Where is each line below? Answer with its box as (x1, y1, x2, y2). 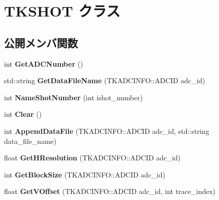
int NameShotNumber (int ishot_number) (4, 92, 143, 102)
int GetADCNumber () (4, 58, 83, 69)
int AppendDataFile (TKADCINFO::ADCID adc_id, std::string (4, 125, 209, 136)
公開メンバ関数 (4, 35, 78, 50)
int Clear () (4, 109, 42, 119)
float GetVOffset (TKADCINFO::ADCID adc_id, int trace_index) (4, 186, 216, 196)
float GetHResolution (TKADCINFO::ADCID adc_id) (4, 152, 181, 163)
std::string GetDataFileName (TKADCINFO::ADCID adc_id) (4, 75, 205, 86)
